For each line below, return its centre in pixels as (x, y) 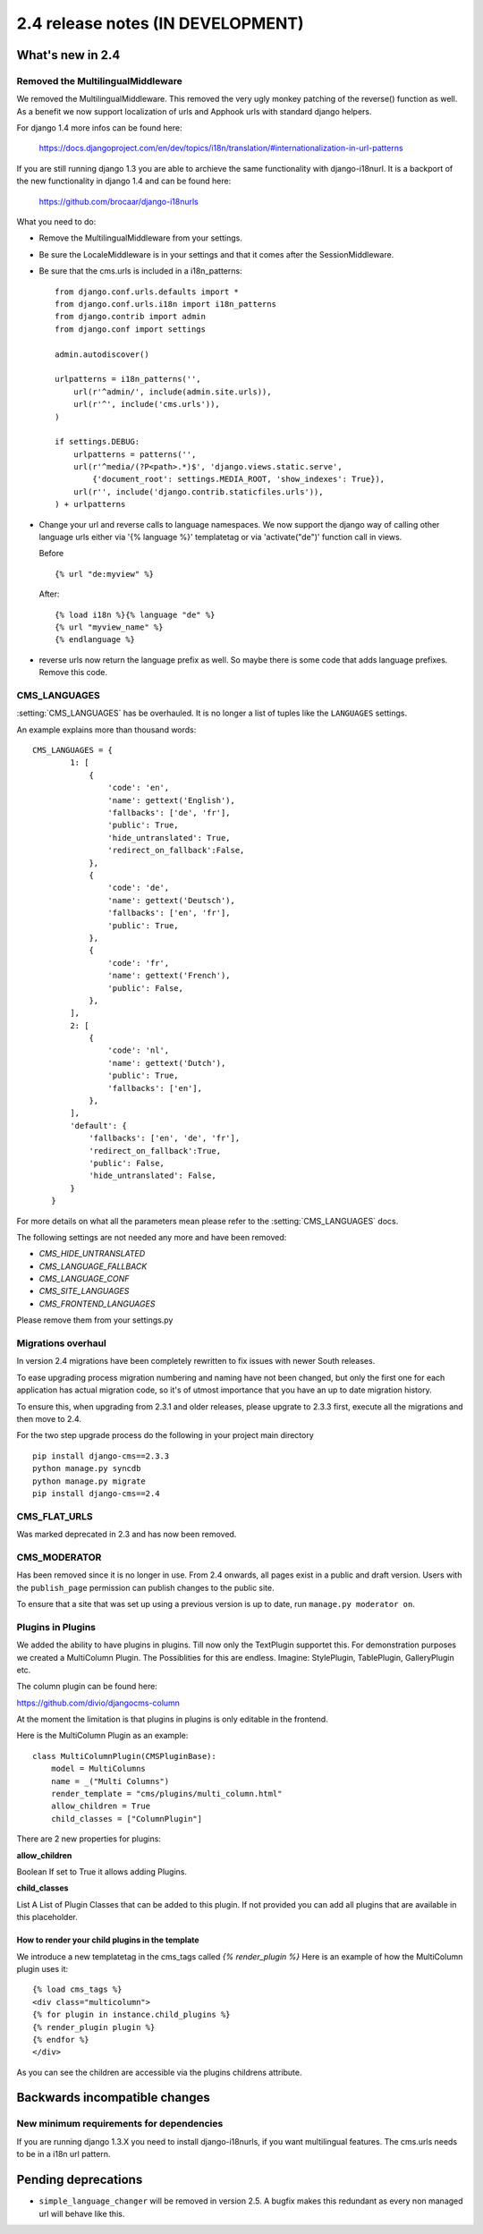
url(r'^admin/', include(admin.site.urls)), (172, 392)
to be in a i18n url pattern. (64, 2154)
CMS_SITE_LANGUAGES (84, 1291)
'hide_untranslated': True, (169, 838)
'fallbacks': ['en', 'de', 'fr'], (165, 1138)
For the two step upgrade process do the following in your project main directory (165, 1435)
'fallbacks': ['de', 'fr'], (169, 813)
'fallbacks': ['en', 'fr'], (169, 913)
